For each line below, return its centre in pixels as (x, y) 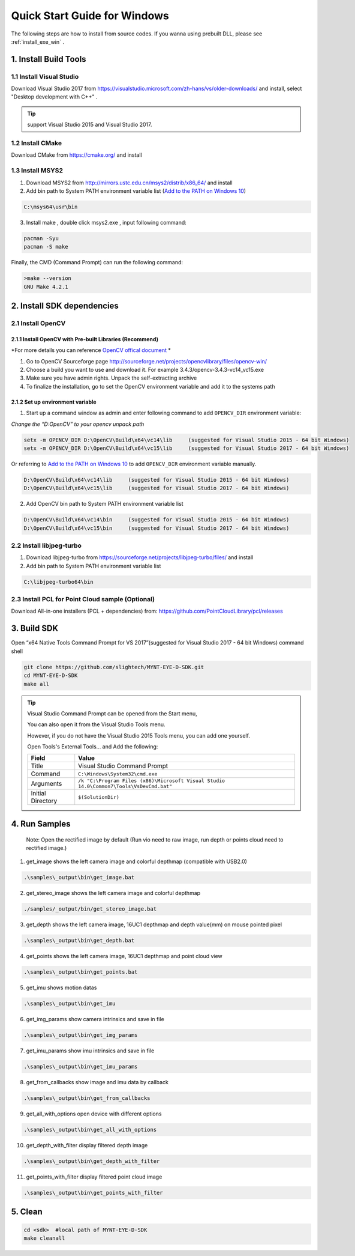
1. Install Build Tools (49, 59)
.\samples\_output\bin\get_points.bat (81, 972)
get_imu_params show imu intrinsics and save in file (90, 1051)
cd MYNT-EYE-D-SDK (51, 675)
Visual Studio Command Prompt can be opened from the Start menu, (112, 713)
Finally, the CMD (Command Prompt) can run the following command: (97, 262)
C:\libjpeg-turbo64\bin (59, 582)
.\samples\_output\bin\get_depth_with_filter (92, 1161)
